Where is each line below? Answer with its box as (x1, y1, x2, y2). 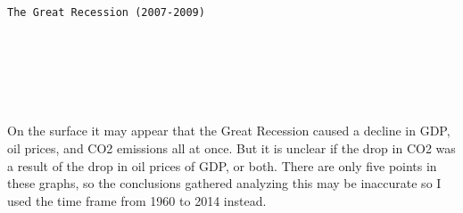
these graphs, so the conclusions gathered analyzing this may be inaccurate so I (7, 174, 442, 193)
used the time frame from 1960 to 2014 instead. (7, 191, 267, 209)
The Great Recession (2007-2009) (7, 6, 205, 19)
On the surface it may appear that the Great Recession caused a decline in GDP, (7, 121, 451, 140)
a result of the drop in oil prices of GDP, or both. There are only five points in (7, 156, 437, 175)
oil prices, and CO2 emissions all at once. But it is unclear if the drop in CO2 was (7, 139, 456, 158)
